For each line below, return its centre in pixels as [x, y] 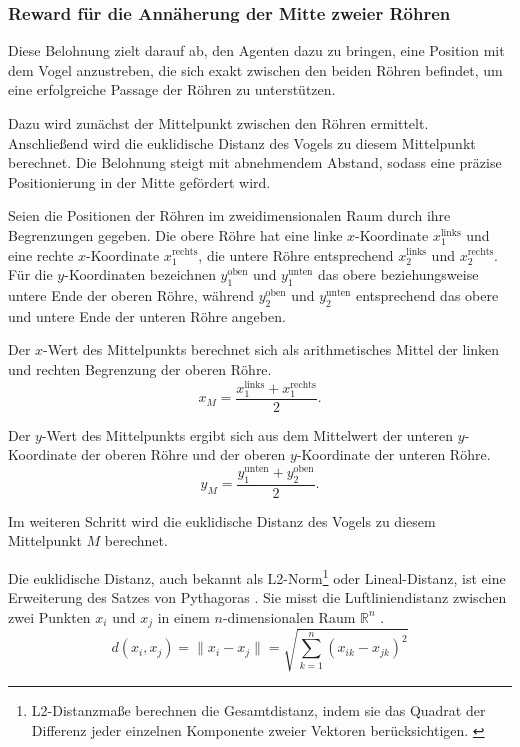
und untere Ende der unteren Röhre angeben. [147, 315]
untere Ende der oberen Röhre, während [131, 294]
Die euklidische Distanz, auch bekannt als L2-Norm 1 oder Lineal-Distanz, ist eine [257, 576]
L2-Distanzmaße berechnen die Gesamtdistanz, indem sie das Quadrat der [258, 709]
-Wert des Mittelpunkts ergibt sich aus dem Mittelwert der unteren [247, 434]
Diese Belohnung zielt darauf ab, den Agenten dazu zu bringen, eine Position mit [256, 50]
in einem [183, 616]
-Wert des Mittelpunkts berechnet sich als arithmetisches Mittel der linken [271, 349]
